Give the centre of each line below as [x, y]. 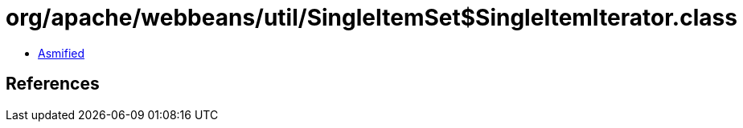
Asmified [62, 53]
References [53, 84]
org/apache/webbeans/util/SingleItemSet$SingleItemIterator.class [371, 18]
